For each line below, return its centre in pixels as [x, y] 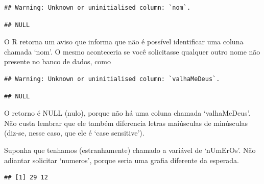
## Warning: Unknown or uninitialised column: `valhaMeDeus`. [112, 79]
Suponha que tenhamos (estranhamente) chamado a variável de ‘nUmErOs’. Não [130, 150]
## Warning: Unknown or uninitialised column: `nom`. [98, 8]
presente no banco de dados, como [58, 61]
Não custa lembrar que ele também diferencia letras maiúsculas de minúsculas [126, 123]
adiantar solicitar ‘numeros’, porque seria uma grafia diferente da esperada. [122, 160]
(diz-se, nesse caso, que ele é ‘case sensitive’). [74, 133]
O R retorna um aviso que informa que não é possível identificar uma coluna [124, 42]
